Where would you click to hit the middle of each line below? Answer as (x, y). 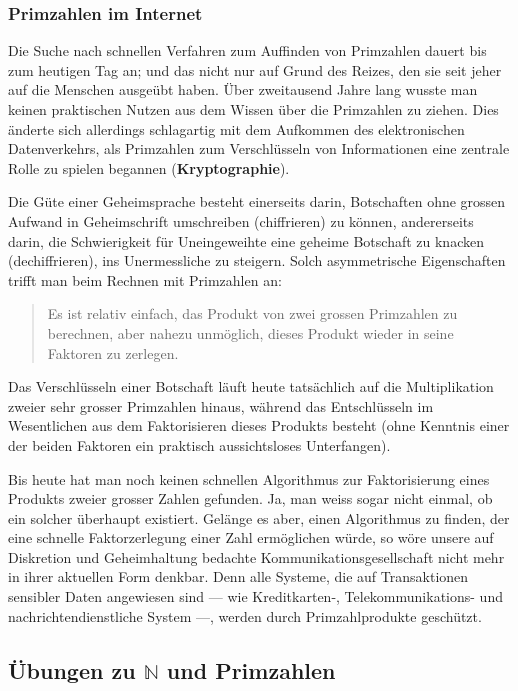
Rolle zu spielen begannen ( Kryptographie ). (149, 167)
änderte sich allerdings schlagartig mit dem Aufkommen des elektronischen (236, 128)
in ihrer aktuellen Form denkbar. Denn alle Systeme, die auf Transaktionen (238, 576)
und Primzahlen (251, 669)
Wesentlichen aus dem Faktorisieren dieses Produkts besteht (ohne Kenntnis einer (259, 425)
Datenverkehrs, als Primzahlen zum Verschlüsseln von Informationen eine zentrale (259, 148)
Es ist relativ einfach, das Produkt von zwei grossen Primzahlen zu (252, 313)
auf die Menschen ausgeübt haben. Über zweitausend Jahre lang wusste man (243, 89)
